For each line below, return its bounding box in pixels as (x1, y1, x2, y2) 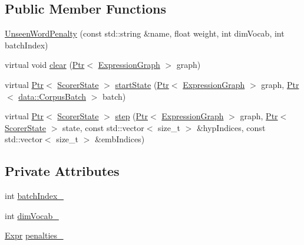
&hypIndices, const (196, 121, 266, 133)
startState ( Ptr (115, 78, 169, 90)
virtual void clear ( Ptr (5, 58, 85, 71)
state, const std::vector (62, 121, 144, 133)
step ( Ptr (115, 110, 148, 122)
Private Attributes (5, 162, 120, 180)
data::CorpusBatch (18, 90, 86, 102)
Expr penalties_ (5, 229, 64, 241)
